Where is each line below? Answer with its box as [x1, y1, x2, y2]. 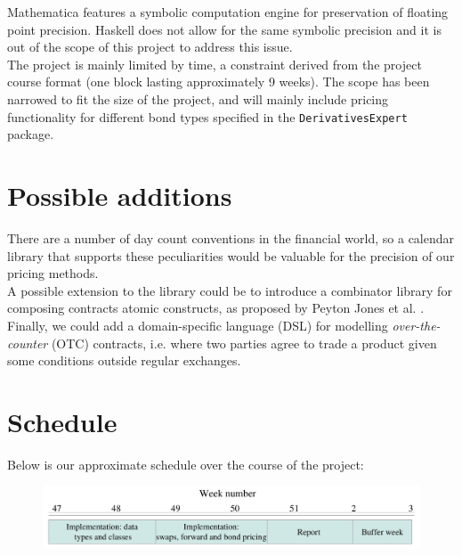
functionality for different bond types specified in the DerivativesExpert [7, 107, 408, 126]
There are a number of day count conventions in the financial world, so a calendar [7, 228, 455, 247]
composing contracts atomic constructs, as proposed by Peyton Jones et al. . [7, 298, 425, 317]
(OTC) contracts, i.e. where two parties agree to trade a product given [51, 333, 437, 352]
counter [7, 333, 48, 352]
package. [7, 125, 54, 143]
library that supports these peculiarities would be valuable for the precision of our [7, 246, 455, 265]
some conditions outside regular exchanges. [7, 351, 241, 370]
